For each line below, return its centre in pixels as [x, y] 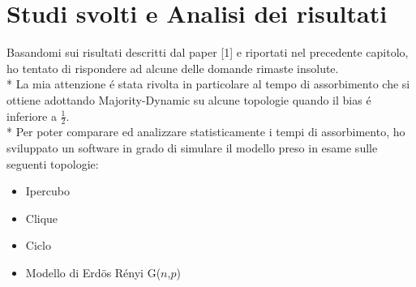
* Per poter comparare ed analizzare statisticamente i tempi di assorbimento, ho [206, 132]
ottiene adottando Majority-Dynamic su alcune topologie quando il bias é [189, 99]
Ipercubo [47, 191]
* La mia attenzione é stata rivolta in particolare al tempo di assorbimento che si [208, 84]
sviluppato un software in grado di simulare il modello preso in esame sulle [192, 147]
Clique [42, 218]
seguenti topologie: [53, 163]
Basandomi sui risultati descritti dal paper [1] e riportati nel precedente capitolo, [208, 52]
